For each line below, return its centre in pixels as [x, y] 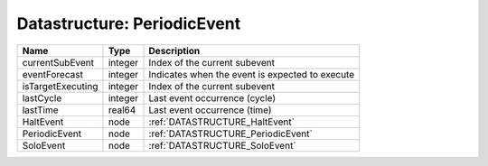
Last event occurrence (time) [210, 110]
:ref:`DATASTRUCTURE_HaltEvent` [222, 122]
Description [174, 51]
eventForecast [52, 74]
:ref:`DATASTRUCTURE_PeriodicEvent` [231, 134]
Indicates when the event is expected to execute [252, 74]
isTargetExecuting [60, 86]
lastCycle [42, 97]
